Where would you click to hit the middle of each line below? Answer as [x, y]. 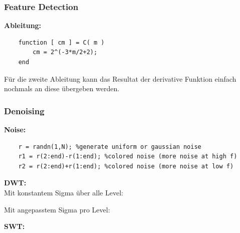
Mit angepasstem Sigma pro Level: [57, 209]
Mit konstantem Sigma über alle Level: [64, 192]
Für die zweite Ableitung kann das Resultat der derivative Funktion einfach [120, 78]
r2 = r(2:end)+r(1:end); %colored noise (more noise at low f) [126, 166]
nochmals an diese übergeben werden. [62, 88]
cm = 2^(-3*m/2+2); [65, 52]
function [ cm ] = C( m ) [61, 42]
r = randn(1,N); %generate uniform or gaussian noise [110, 147]
